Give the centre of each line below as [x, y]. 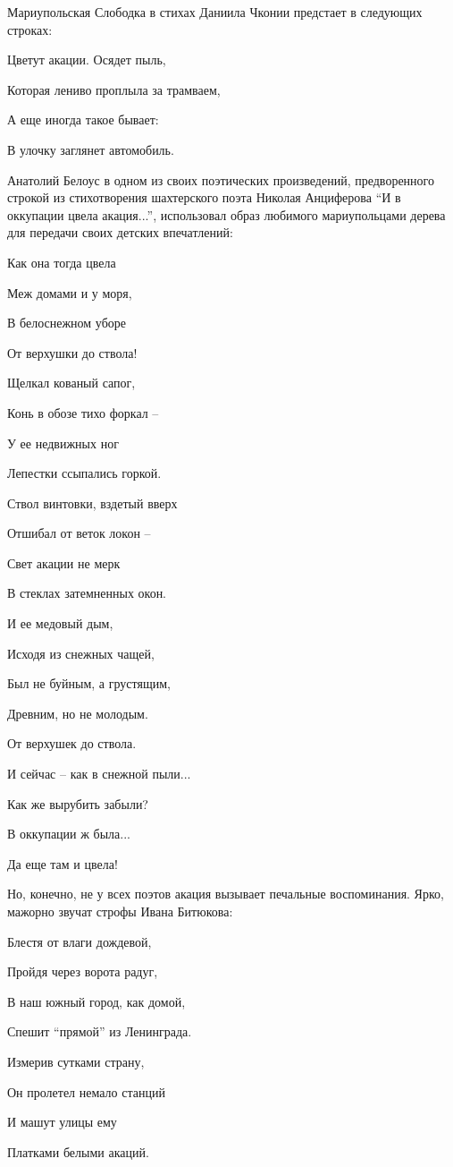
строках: [30, 29]
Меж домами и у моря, [70, 292]
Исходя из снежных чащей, [81, 653]
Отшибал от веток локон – [79, 533]
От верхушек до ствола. [72, 743]
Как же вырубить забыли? [78, 803]
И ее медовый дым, [60, 623]
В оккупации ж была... [69, 834]
